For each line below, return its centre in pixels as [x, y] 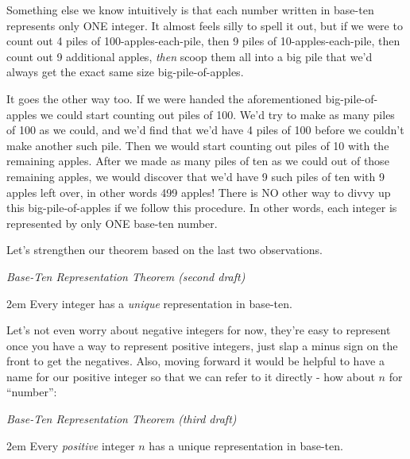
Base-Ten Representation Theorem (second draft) [126, 276]
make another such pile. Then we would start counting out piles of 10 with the [198, 145]
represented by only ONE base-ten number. [112, 223]
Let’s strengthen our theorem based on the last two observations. [164, 250]
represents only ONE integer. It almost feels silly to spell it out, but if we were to [205, 25]
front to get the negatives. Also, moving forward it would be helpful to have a [195, 361]
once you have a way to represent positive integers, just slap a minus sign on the [202, 345]
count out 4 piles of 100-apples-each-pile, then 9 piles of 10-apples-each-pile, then [203, 41]
